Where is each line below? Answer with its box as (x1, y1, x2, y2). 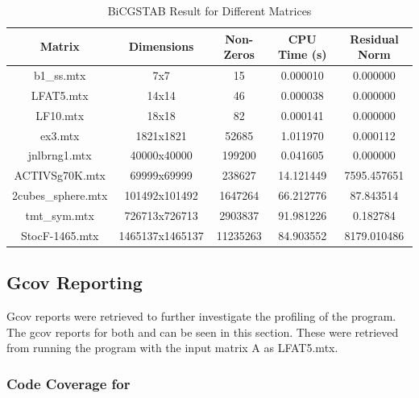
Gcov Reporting (6, 270, 143, 295)
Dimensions (128, 38, 194, 55)
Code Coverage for (6, 373, 131, 393)
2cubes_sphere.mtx (12, 187, 108, 204)
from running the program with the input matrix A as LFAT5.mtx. (6, 339, 338, 356)
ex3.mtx (39, 126, 80, 143)
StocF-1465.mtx (20, 226, 99, 243)
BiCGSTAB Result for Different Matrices (107, 2, 312, 19)
